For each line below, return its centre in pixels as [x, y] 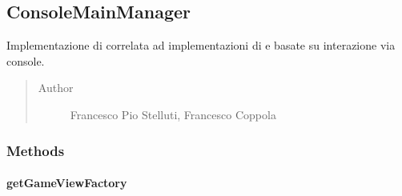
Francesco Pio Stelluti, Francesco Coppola [173, 114]
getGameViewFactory [67, 183]
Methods [36, 150]
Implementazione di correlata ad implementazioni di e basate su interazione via [201, 45]
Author [56, 88]
